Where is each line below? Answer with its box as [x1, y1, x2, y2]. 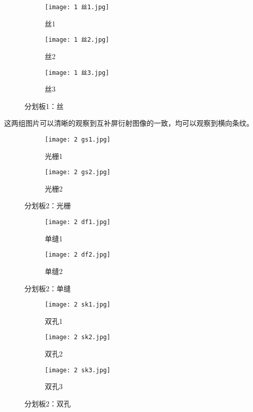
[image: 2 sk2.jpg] [45, 334, 110, 341]
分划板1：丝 [24, 100, 64, 111]
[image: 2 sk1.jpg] [45, 301, 110, 309]
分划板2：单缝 [24, 283, 71, 293]
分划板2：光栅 [24, 200, 71, 211]
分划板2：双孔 [24, 398, 71, 408]
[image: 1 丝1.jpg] [45, 4, 109, 11]
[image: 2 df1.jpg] [45, 218, 110, 226]
